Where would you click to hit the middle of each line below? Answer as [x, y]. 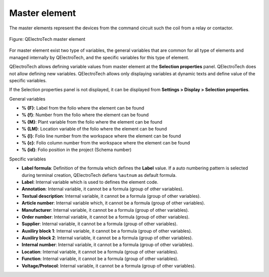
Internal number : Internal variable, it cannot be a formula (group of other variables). [108, 245]
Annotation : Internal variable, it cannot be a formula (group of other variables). [103, 189]
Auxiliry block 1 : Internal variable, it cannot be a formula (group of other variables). [107, 231]
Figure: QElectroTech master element [47, 39]
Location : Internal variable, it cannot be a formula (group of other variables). [100, 252]
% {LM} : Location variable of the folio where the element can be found [94, 129]
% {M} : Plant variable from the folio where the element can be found [92, 122]
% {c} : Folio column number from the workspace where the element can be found [106, 143]
